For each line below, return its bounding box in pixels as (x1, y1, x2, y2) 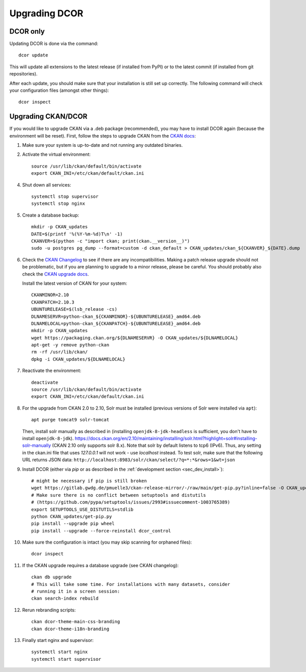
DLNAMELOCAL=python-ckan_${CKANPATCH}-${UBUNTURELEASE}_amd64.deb (31, 320, 201, 326)
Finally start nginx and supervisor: (22, 637, 94, 643)
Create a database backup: (22, 212, 79, 218)
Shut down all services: (22, 181, 71, 188)
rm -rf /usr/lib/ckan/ (31, 349, 88, 355)
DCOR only (9, 27, 45, 36)
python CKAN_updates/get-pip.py (31, 514, 112, 519)
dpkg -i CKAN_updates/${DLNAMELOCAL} (31, 356, 126, 362)
